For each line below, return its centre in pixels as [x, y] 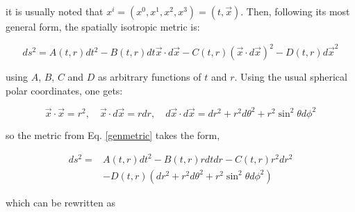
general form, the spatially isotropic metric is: [103, 26]
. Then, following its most [295, 11]
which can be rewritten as [61, 202]
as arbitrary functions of [150, 77]
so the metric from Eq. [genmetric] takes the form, [113, 134]
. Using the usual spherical [291, 77]
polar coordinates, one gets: [64, 90]
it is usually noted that [55, 11]
